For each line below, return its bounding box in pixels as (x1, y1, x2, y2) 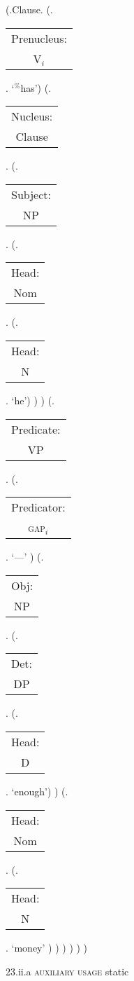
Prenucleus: (11, 29, 67, 46)
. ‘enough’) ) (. (6, 783, 68, 798)
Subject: (11, 186, 51, 203)
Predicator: (11, 499, 66, 516)
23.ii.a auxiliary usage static (6, 963, 129, 978)
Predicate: (11, 420, 61, 437)
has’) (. (20, 80, 52, 95)
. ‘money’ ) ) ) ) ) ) (6, 940, 88, 955)
